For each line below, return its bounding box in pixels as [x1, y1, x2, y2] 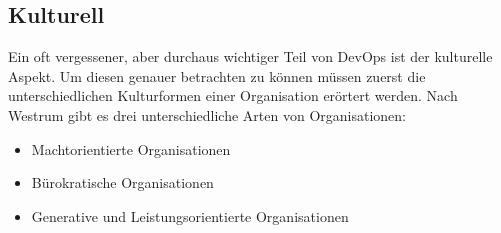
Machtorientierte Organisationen [31, 138, 231, 159]
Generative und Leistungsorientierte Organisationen [31, 205, 349, 226]
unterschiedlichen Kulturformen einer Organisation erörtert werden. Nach [8, 85, 458, 106]
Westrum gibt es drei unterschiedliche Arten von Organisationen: [8, 104, 406, 125]
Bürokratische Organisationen [31, 172, 214, 193]
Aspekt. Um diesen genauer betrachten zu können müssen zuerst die [8, 65, 426, 86]
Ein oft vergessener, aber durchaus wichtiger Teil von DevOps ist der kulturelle [8, 46, 493, 67]
